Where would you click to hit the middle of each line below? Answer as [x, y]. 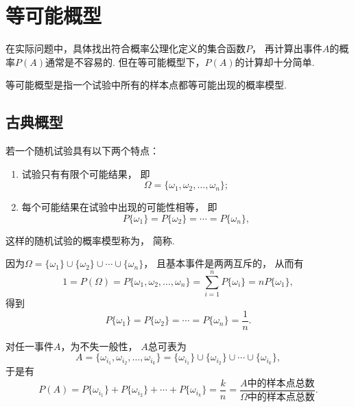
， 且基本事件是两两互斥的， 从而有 [224, 263]
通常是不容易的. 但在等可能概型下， [125, 61]
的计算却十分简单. [275, 61]
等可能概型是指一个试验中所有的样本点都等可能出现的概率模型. [146, 85]
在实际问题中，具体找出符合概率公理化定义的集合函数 [126, 48]
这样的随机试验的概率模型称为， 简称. [90, 240]
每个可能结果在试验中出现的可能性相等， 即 [119, 207]
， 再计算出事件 [287, 48]
